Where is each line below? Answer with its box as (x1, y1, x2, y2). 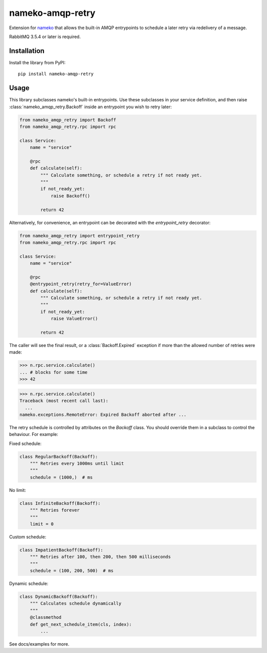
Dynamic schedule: (9, 581, 48, 587)
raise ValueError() (50, 316, 98, 321)
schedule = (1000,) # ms (30, 475, 93, 480)
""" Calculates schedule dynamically (30, 601, 122, 607)
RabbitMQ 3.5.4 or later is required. (9, 34, 81, 40)
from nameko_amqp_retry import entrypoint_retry (19, 233, 140, 238)
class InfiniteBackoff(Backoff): (19, 500, 101, 506)
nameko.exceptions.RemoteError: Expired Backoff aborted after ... (19, 412, 187, 417)
